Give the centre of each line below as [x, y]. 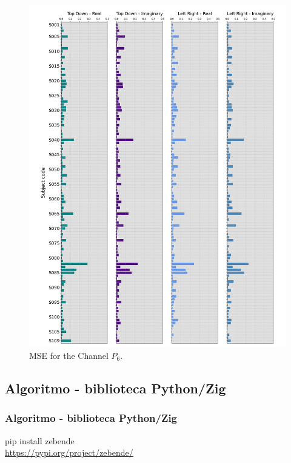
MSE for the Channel [69, 355]
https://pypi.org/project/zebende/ [69, 452]
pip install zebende [40, 440]
